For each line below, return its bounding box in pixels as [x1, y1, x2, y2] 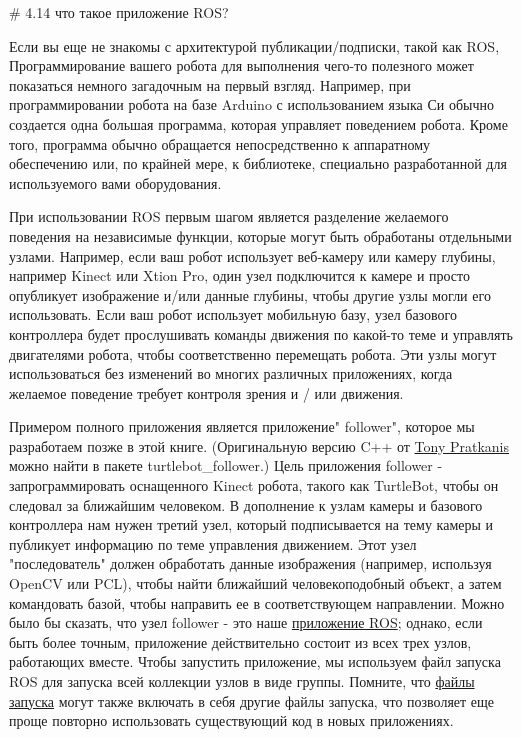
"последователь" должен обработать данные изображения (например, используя [9, 553, 492, 574]
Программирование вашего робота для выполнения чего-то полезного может [9, 55, 474, 76]
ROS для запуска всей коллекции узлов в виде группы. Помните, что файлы [9, 671, 475, 691]
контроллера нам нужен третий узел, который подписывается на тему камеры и [9, 514, 494, 535]
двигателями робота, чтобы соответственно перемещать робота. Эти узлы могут [9, 343, 497, 364]
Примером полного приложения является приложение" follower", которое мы [9, 416, 475, 437]
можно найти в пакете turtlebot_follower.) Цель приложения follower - [9, 455, 443, 476]
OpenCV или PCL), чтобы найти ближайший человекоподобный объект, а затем [9, 573, 502, 594]
